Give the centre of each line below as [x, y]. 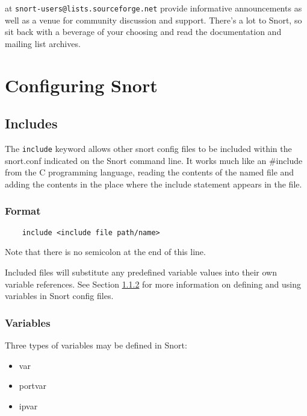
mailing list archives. [43, 43]
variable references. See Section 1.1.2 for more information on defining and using [153, 284]
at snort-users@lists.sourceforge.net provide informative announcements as [153, 8]
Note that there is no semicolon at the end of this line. [105, 252]
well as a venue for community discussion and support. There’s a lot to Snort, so [153, 20]
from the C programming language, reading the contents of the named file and [150, 172]
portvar [33, 386]
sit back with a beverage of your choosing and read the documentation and [143, 32]
